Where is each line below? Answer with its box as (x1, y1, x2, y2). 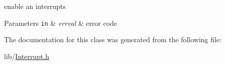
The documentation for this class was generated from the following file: (4, 34, 221, 45)
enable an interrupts (4, 1, 66, 11)
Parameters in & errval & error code (4, 17, 117, 28)
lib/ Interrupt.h (4, 51, 49, 61)
